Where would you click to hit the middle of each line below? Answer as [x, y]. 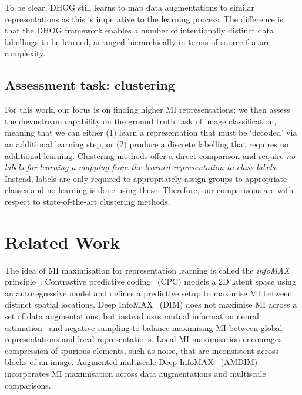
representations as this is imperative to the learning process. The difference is [144, 18]
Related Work [63, 242]
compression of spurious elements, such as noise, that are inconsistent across [142, 350]
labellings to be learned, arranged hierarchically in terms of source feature [138, 41]
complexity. [25, 53]
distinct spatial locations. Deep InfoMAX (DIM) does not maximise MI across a [151, 304]
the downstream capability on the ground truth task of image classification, [141, 121]
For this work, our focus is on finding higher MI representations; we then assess [147, 109]
